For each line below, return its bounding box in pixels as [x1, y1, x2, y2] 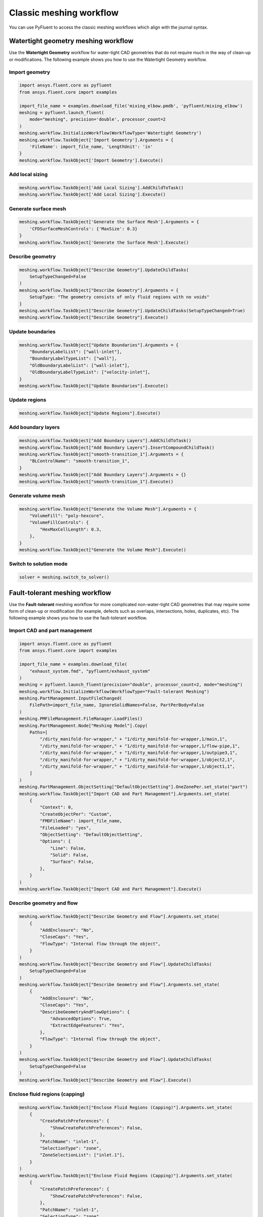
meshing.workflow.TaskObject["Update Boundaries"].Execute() [19, 383, 169, 388]
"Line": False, [50, 845, 86, 851]
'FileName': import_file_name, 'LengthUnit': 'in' [29, 144, 153, 149]
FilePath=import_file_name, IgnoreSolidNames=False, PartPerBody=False [29, 702, 205, 708]
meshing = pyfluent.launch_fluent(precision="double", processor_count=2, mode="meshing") [19, 682, 243, 687]
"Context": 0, [39, 805, 74, 810]
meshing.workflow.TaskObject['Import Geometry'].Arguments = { [19, 137, 174, 143]
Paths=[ [29, 730, 48, 735]
